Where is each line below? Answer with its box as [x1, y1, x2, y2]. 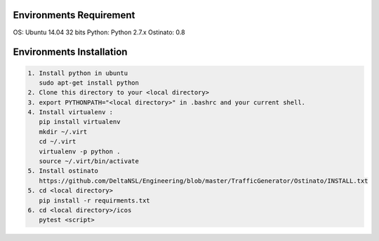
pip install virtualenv [39, 118, 121, 126]
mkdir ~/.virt [39, 128, 88, 136]
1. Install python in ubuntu [27, 69, 128, 77]
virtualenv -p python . [39, 147, 121, 156]
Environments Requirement [13, 9, 135, 21]
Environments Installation [13, 46, 128, 58]
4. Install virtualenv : [27, 109, 114, 116]
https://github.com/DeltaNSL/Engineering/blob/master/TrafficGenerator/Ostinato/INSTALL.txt [39, 177, 368, 185]
